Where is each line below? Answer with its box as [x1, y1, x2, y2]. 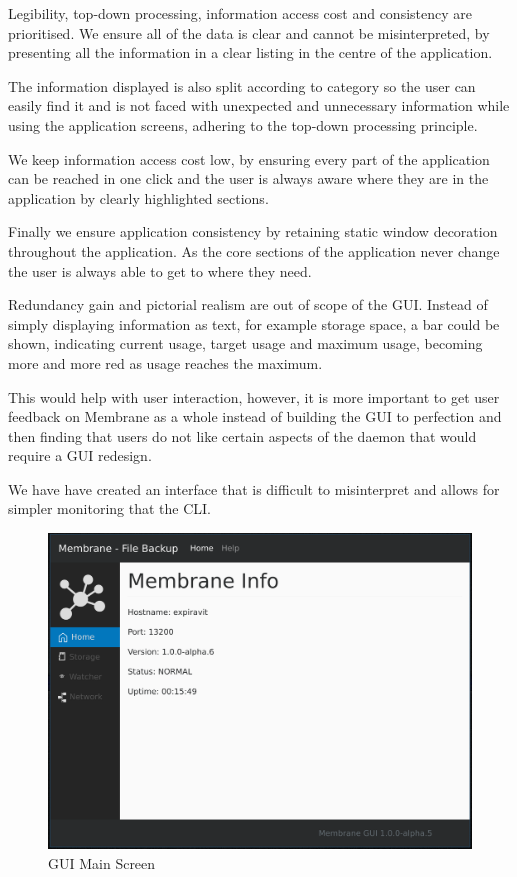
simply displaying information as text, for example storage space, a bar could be [8, 313, 500, 334]
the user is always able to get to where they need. [8, 260, 312, 281]
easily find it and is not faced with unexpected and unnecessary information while [8, 95, 510, 116]
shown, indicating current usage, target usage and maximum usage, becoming [8, 333, 483, 354]
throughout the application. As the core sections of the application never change [8, 240, 500, 261]
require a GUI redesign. [8, 445, 152, 466]
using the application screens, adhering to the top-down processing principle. [8, 114, 478, 135]
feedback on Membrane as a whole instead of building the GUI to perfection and [8, 406, 502, 427]
